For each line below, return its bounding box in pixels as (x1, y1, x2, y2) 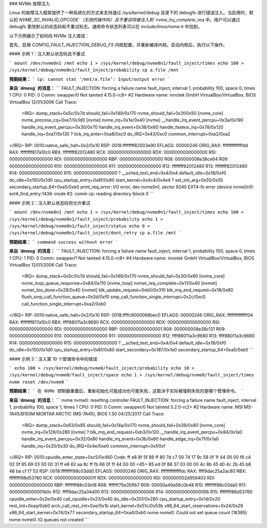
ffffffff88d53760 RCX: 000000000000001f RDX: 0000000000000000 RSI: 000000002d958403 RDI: (9, 475, 216, 481)
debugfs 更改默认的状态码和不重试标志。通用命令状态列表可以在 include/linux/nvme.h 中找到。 (9, 24, 202, 30)
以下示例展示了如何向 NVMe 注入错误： (9, 33, 89, 39)
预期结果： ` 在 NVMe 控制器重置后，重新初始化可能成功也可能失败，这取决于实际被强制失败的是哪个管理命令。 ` (9, 388, 245, 394)
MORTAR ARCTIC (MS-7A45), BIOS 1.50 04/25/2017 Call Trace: (36, 411, 165, 417)
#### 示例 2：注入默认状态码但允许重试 (9, 200, 90, 206)
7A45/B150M (9, 411, 36, 417)
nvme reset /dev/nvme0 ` (9, 379, 69, 385)
